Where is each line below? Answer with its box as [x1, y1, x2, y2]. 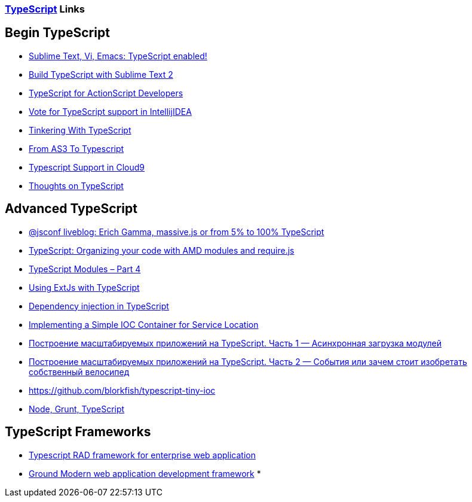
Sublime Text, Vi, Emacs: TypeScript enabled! [29, 50, 207, 61]
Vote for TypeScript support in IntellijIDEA [29, 106, 192, 117]
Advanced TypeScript [5, 201, 137, 217]
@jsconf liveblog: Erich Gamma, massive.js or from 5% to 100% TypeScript [29, 226, 324, 237]
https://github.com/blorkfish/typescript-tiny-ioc [29, 385, 216, 395]
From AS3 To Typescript [29, 143, 124, 154]
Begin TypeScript [5, 25, 110, 41]
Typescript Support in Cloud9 [29, 162, 145, 172]
